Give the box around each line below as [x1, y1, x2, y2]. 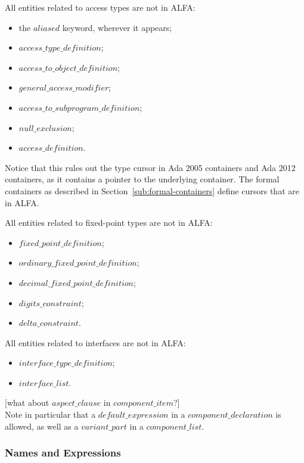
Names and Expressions [5, 445, 121, 460]
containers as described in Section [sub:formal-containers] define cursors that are [5, 184, 299, 197]
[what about [5, 396, 49, 409]
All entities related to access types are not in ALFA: [5, 1, 196, 13]
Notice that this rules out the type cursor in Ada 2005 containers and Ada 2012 [5, 161, 296, 173]
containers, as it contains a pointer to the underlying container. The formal [5, 173, 280, 185]
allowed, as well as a [5, 420, 79, 432]
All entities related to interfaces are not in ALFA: [5, 336, 186, 349]
